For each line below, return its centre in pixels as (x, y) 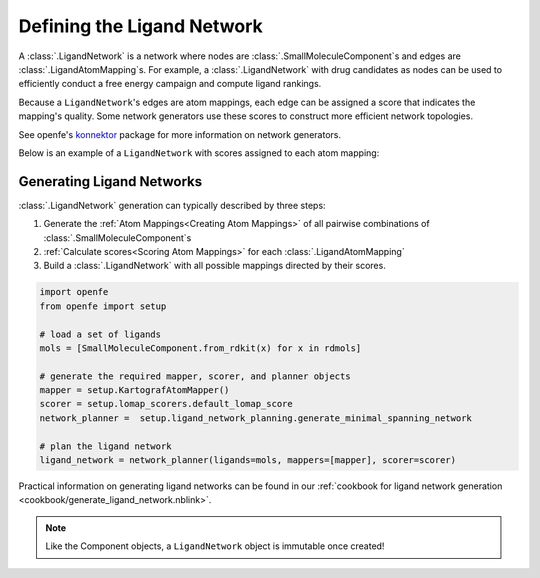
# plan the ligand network (105, 446)
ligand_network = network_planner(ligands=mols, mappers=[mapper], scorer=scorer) (248, 460)
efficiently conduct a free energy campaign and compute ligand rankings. (170, 84)
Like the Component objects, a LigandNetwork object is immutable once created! (215, 546)
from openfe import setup (103, 306)
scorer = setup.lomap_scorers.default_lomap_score (166, 404)
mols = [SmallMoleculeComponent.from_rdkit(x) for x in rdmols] (200, 348)
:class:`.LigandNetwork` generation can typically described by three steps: (172, 205)
